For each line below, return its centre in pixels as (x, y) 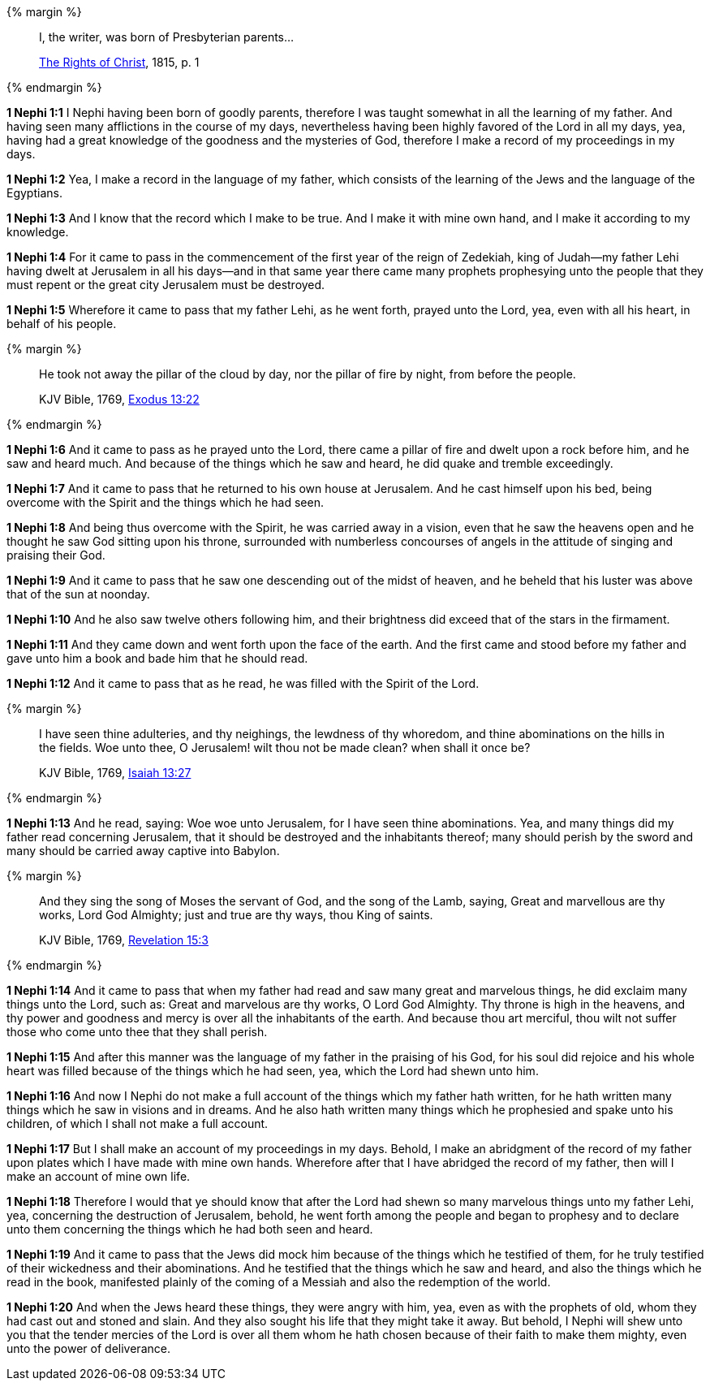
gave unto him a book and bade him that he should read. (157, 658)
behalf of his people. (62, 324)
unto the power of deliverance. (88, 1348)
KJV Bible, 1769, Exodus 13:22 (119, 399)
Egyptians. (34, 193)
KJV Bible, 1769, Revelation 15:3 (124, 940)
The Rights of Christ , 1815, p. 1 (119, 62)
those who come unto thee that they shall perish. (137, 1032)
